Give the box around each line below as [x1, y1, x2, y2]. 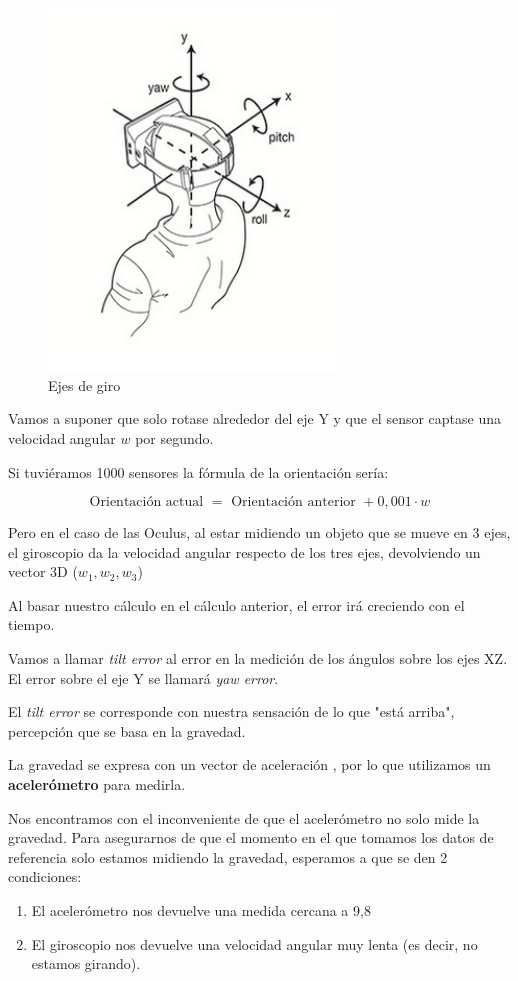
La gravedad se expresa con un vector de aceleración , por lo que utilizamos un [8, 754, 491, 775]
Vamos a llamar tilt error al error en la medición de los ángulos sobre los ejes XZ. [8, 648, 508, 669]
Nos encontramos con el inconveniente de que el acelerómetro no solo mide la [8, 807, 480, 828]
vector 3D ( [8, 561, 78, 582]
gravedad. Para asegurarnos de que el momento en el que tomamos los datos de [8, 827, 494, 848]
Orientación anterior [231, 495, 356, 510]
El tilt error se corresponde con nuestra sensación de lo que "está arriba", [8, 701, 455, 722]
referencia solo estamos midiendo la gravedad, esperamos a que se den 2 [8, 846, 448, 867]
